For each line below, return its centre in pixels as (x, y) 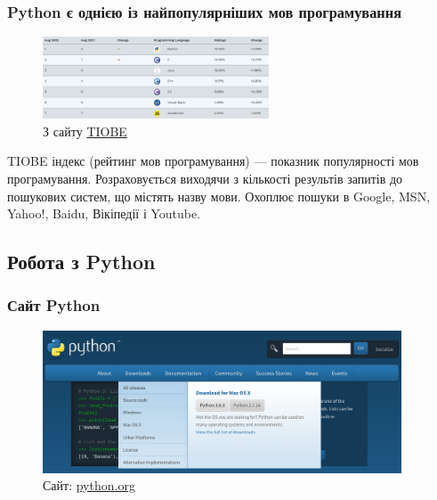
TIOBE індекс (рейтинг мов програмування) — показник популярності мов (213, 161)
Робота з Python (81, 262)
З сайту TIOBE (85, 131)
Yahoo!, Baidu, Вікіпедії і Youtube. (104, 213)
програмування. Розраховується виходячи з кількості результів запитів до (205, 178)
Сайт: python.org (89, 485)
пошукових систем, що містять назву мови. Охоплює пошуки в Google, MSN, (219, 196)
